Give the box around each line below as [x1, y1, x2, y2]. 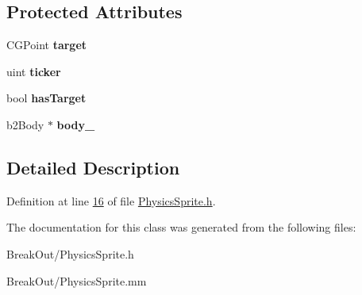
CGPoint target [6, 36, 87, 53]
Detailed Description [6, 155, 180, 179]
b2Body [6, 116, 44, 132]
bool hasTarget [6, 90, 87, 106]
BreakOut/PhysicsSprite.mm [6, 272, 147, 289]
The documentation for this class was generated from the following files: [6, 219, 356, 236]
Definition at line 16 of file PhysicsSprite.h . [6, 192, 216, 209]
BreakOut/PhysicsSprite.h [6, 245, 134, 262]
